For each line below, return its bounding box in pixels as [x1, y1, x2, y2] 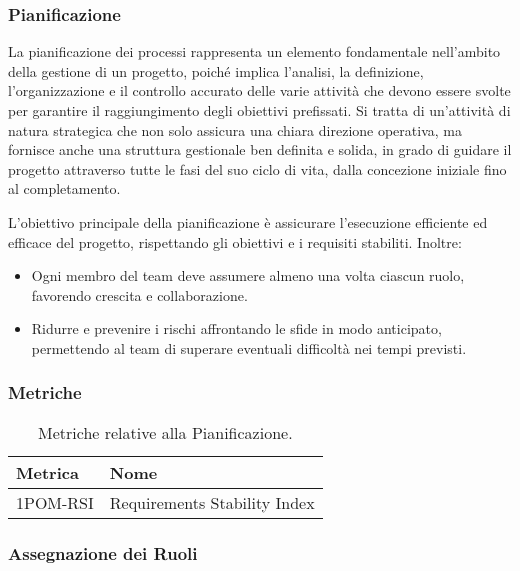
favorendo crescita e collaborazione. [31, 284, 248, 305]
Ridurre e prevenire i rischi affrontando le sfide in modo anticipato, [31, 318, 442, 339]
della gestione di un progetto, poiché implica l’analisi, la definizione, [8, 60, 424, 81]
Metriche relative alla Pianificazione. [38, 420, 293, 444]
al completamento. [8, 178, 121, 199]
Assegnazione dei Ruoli [8, 540, 198, 565]
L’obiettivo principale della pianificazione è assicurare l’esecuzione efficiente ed [8, 211, 488, 232]
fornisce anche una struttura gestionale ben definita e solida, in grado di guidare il [8, 139, 512, 160]
